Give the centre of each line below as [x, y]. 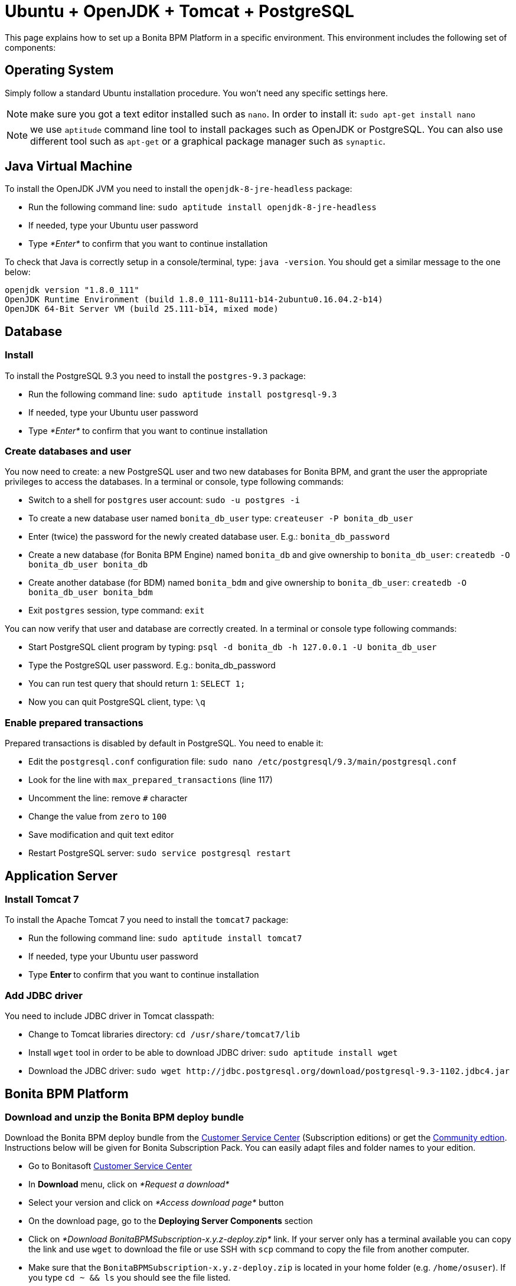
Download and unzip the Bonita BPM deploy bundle [124, 1117]
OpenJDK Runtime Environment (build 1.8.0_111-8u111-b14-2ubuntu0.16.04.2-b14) [194, 300]
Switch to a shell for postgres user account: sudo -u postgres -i [164, 500]
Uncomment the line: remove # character [108, 798]
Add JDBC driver [44, 995]
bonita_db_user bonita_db [88, 565]
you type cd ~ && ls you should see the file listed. [130, 1278]
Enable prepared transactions [74, 722]
